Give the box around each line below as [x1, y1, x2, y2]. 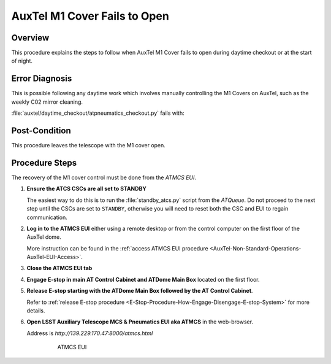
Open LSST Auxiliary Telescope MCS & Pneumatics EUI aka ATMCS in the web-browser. [26, 318, 254, 325]
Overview [11, 33, 50, 43]
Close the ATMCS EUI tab [26, 265, 93, 272]
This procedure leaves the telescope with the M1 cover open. [11, 142, 165, 149]
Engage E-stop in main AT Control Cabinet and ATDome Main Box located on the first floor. [26, 276, 260, 283]
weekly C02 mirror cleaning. [11, 98, 83, 106]
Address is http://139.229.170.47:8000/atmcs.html [26, 329, 153, 337]
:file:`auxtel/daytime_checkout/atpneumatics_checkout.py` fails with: [11, 109, 185, 117]
